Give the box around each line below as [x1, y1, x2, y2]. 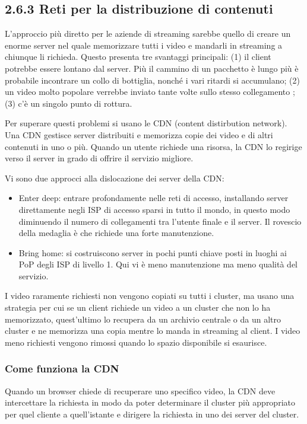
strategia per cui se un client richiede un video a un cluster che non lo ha [5, 301, 271, 314]
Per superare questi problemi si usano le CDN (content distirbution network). [5, 117, 287, 129]
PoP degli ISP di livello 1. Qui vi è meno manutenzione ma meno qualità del [18, 258, 297, 270]
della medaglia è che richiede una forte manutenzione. [18, 227, 214, 239]
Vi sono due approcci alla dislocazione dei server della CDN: [5, 171, 224, 184]
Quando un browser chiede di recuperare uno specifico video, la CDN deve [5, 384, 276, 397]
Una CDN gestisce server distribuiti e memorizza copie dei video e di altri [5, 128, 273, 141]
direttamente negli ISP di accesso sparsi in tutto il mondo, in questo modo [18, 203, 290, 215]
